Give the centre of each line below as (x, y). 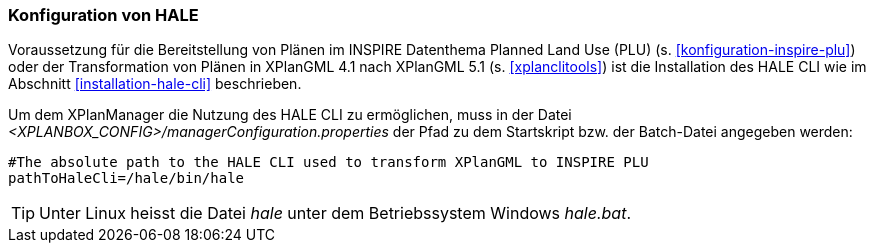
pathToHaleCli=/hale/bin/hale (126, 178)
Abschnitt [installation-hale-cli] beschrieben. (155, 84)
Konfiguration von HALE (103, 15)
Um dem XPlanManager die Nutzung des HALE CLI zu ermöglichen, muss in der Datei (290, 115)
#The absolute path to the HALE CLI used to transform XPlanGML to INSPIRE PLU (328, 162)
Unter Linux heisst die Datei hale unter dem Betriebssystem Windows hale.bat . (335, 213)
